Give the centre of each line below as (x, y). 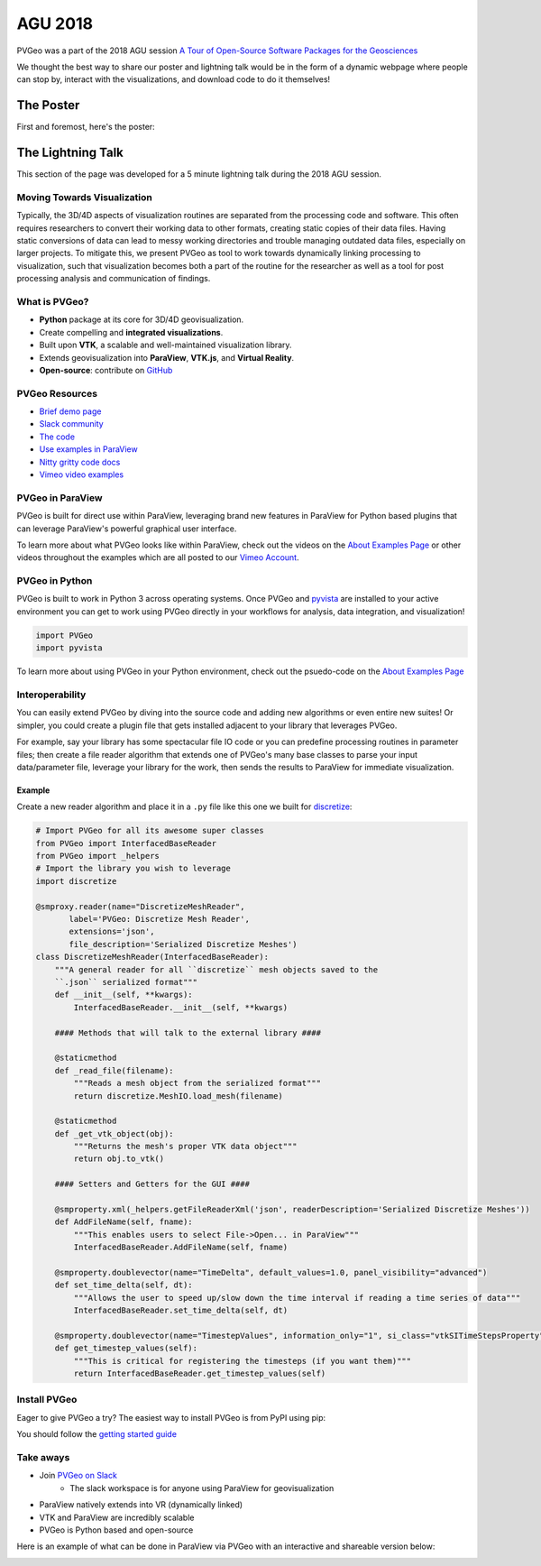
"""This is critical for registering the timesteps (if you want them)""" (243, 1361)
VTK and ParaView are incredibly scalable (117, 1517)
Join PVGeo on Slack (78, 1476)
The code (57, 437)
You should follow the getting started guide (97, 1434)
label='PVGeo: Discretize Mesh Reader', (159, 919)
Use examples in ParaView (89, 449)
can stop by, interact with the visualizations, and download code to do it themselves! (174, 79)
